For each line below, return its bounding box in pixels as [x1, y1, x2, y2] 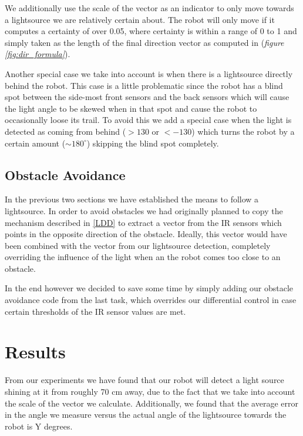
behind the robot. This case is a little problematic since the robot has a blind [5, 79, 283, 91]
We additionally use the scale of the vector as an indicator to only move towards [5, 2, 294, 14]
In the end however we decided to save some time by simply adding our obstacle [5, 282, 294, 294]
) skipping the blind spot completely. [86, 137, 219, 149]
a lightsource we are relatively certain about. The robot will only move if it [5, 13, 275, 25]
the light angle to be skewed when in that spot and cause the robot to [5, 102, 257, 114]
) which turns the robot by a [191, 125, 295, 137]
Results [5, 340, 66, 364]
